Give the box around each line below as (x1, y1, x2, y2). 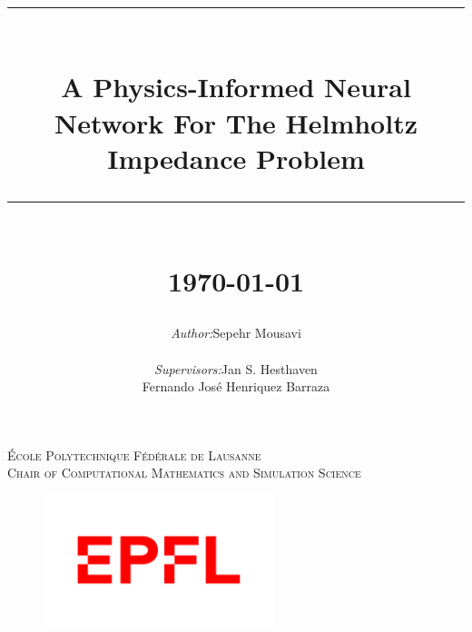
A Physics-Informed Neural (61, 68, 411, 105)
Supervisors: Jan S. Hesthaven (154, 359, 318, 378)
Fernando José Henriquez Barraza (142, 377, 330, 396)
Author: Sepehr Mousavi (171, 323, 301, 342)
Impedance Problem (107, 139, 365, 176)
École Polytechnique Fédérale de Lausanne (7, 445, 261, 464)
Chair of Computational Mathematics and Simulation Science (7, 463, 361, 482)
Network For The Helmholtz (54, 104, 418, 141)
